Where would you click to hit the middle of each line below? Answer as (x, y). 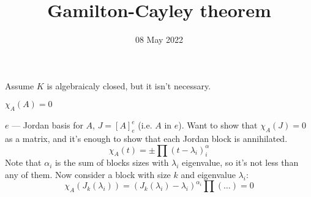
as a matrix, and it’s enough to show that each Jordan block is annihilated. (146, 138)
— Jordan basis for (47, 125)
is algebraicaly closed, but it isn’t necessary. (129, 85)
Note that (23, 162)
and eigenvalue (208, 174)
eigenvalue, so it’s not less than (240, 162)
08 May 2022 (159, 39)
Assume (20, 85)
